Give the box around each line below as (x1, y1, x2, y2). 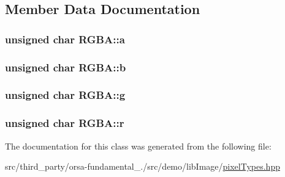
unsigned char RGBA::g (5, 87, 126, 103)
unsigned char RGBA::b (5, 59, 126, 74)
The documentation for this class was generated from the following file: (5, 139, 272, 152)
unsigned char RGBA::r (5, 115, 124, 131)
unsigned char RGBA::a (5, 31, 125, 46)
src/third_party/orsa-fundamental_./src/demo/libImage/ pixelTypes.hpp (5, 160, 280, 173)
